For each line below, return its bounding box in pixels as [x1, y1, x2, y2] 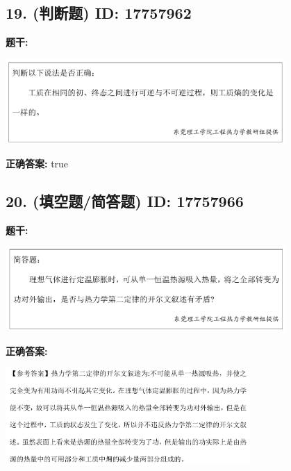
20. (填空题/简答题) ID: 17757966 [6, 190, 244, 211]
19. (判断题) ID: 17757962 [6, 2, 192, 24]
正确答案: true [6, 156, 69, 170]
